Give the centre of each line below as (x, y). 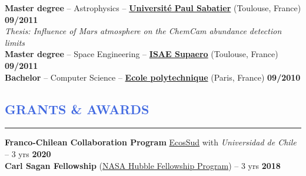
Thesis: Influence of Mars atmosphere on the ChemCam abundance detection (143, 31)
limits (15, 42)
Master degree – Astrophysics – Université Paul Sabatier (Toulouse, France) (153, 8)
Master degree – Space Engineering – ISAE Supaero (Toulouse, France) (142, 54)
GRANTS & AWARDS (77, 109)
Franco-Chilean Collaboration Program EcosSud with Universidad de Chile (151, 142)
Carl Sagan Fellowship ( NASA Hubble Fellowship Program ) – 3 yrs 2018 (143, 165)
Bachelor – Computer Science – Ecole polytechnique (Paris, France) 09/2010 (153, 77)
